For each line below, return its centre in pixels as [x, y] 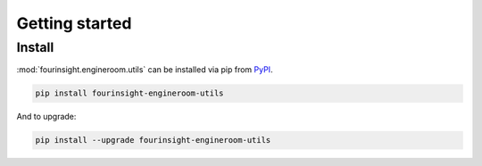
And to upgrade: [46, 117]
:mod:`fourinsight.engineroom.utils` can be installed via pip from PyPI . [145, 70]
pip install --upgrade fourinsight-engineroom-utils [153, 140]
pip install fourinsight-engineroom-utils [129, 93]
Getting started [74, 23]
